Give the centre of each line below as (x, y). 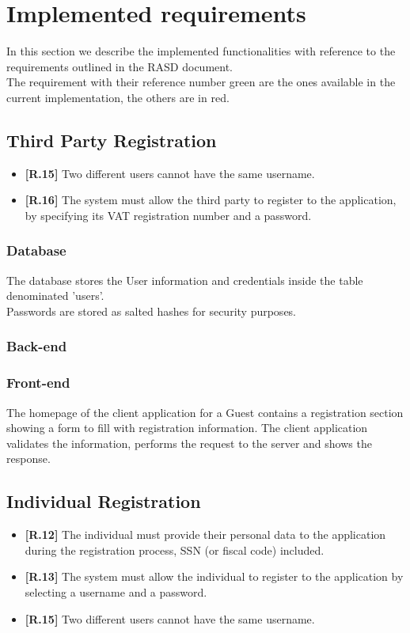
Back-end (37, 346)
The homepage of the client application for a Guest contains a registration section (205, 412)
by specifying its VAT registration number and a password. (168, 215)
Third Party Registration (112, 140)
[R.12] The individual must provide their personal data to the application (205, 534)
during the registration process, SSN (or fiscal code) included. (175, 550)
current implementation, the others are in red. (118, 97)
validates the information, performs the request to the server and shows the (189, 443)
